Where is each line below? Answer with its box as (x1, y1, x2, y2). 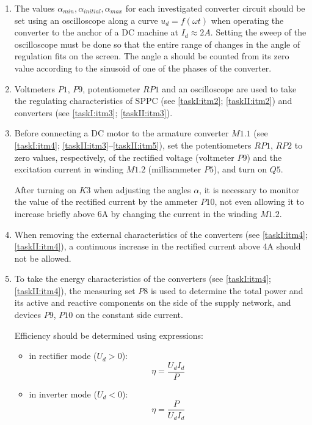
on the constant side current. (75, 308, 183, 321)
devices (14, 308, 42, 321)
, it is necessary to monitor (199, 183, 300, 196)
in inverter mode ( (29, 387, 97, 400)
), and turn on (213, 163, 267, 176)
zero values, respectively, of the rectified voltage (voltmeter (14, 150, 234, 163)
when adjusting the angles (93, 183, 191, 196)
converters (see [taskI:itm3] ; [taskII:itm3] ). (14, 106, 173, 119)
